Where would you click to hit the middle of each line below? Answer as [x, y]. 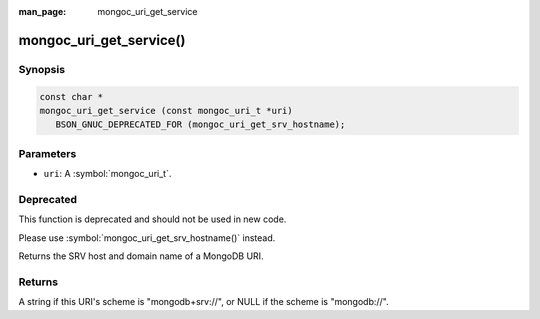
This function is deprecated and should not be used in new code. [152, 219]
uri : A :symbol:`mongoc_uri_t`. [107, 174]
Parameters [47, 153]
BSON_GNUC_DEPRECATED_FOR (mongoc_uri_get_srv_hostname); [200, 124]
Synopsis [41, 69]
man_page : [42, 11]
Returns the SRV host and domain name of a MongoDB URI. [141, 256]
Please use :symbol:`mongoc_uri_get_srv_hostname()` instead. [147, 237]
